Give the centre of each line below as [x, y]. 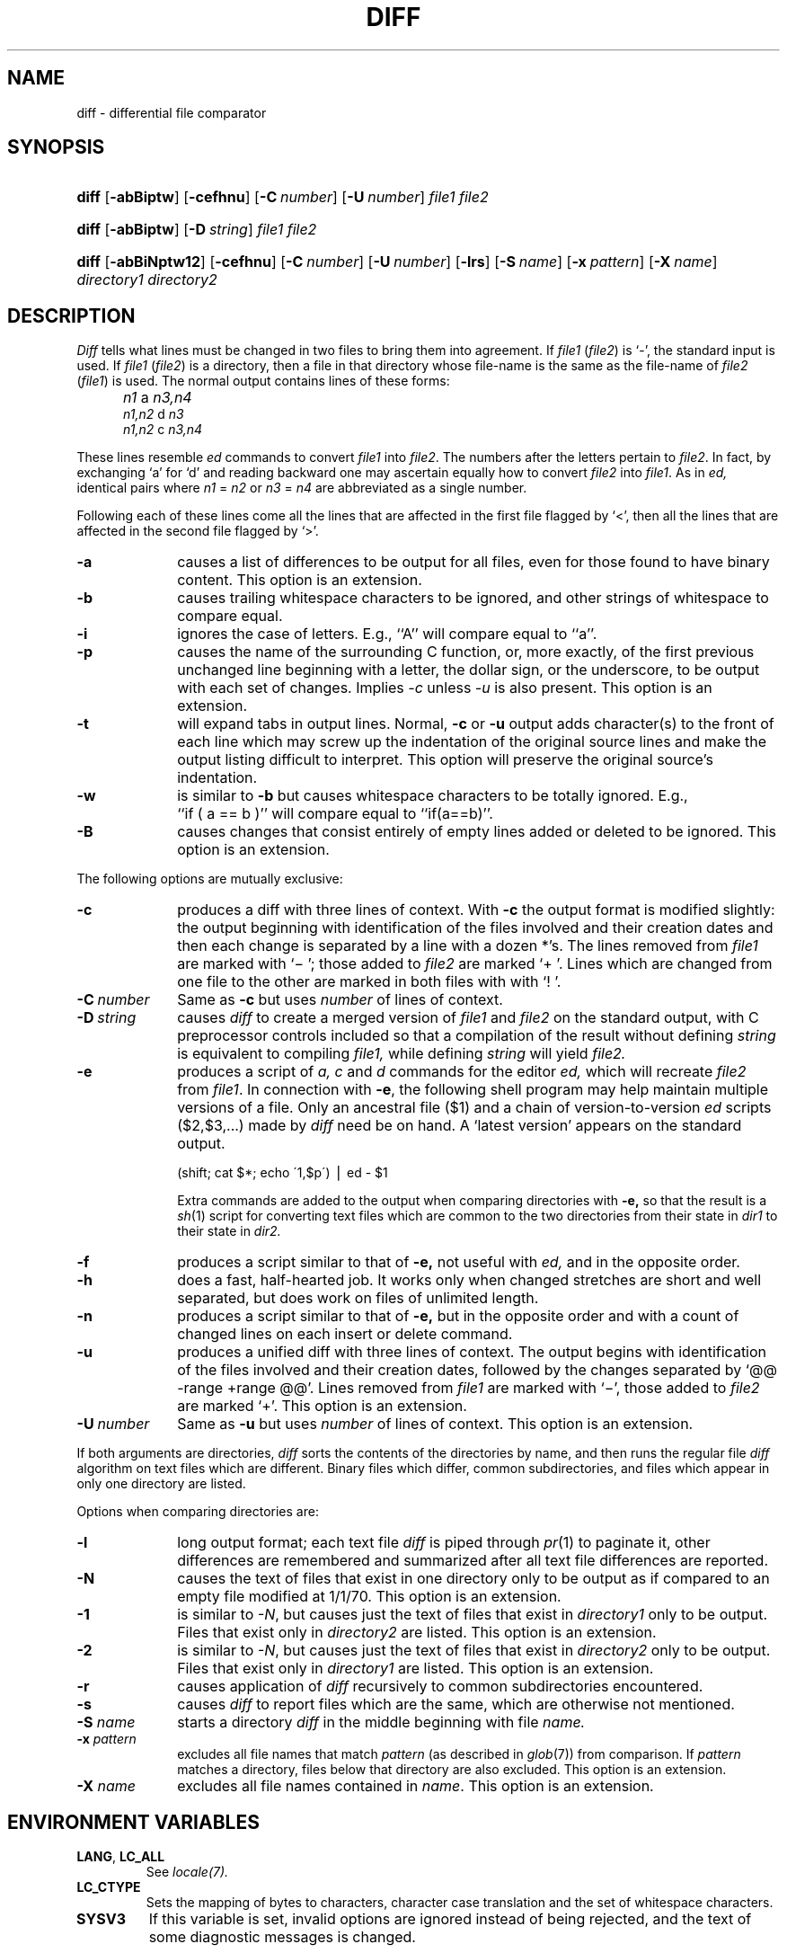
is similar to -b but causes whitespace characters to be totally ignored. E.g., [433, 796]
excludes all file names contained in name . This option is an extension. [416, 1786]
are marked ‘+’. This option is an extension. [322, 1406]
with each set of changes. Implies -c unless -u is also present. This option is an [445, 688]
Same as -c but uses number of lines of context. [340, 1000]
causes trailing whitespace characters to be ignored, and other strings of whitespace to [473, 598]
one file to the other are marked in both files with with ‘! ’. [369, 982]
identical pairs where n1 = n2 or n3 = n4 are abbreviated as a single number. [302, 488]
